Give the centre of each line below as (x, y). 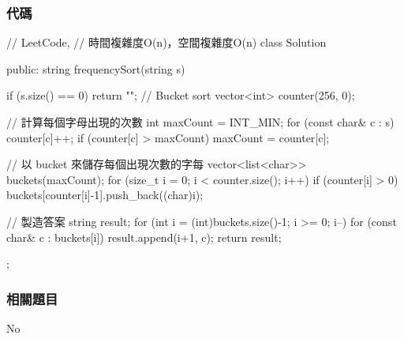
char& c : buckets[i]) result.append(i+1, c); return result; (144, 237)
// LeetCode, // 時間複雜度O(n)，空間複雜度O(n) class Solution (166, 42)
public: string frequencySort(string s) (96, 68)
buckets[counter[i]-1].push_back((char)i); (105, 195)
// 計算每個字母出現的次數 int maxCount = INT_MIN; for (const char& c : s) (200, 122)
